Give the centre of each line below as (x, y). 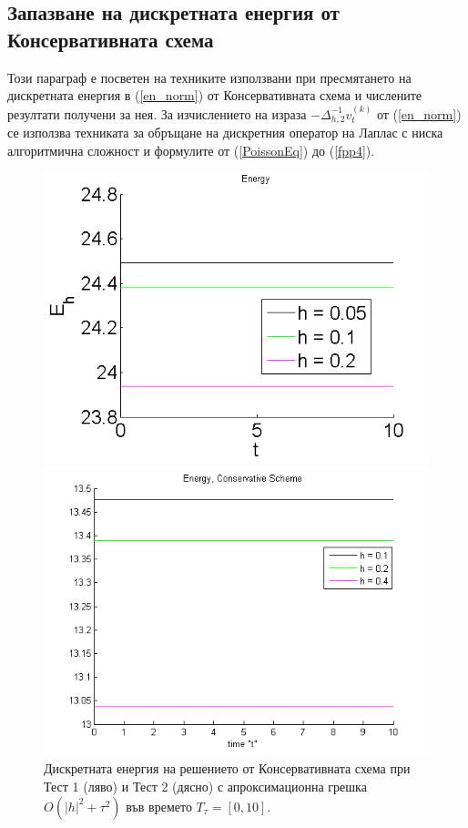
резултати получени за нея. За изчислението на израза (157, 113)
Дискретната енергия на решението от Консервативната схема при (227, 768)
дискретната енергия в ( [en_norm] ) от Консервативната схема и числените (215, 95)
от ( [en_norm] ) (419, 113)
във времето (159, 806)
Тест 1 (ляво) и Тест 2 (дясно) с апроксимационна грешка (205, 787)
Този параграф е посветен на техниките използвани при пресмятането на (209, 77)
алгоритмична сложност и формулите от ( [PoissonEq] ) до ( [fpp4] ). (191, 150)
